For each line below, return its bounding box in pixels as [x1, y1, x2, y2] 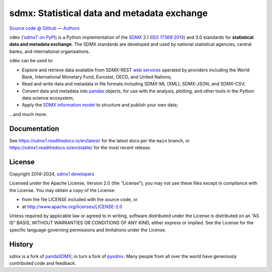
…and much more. [9, 111, 47, 117]
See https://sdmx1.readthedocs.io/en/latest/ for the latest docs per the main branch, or [9, 137, 190, 143]
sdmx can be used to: [9, 58, 54, 64]
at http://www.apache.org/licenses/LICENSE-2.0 [22, 204, 123, 210]
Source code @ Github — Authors [9, 25, 80, 31]
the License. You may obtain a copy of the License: [9, 187, 116, 193]
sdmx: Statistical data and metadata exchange [9, 8, 208, 19]
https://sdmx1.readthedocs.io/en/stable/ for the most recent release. [9, 145, 152, 151]
